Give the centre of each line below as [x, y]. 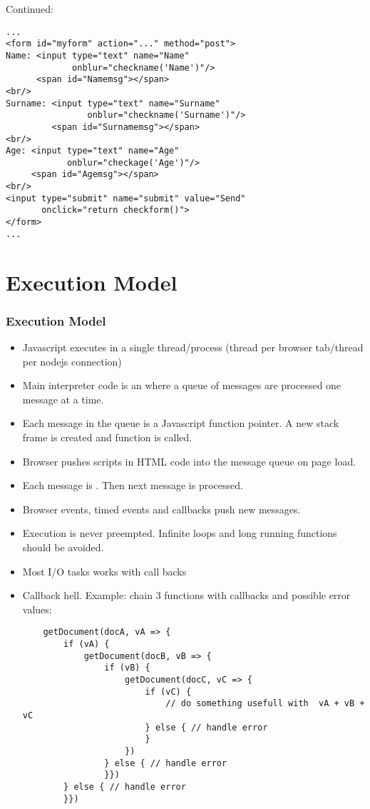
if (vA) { [87, 644]
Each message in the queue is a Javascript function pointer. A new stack [181, 423]
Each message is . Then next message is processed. [133, 485]
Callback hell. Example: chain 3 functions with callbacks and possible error [186, 595]
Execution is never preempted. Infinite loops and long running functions [180, 533]
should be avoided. [63, 547]
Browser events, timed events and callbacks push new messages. [161, 509]
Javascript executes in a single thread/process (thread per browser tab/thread [193, 347]
